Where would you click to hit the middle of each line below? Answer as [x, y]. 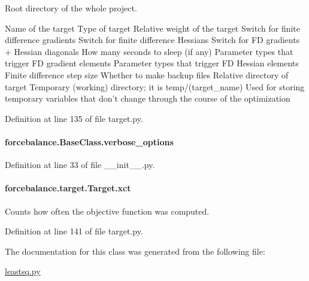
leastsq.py [23, 271]
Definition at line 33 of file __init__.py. [80, 165]
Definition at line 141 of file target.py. [74, 231]
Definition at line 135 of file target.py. [74, 118]
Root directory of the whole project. [71, 8]
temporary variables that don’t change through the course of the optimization [148, 98]
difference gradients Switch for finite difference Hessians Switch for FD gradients [152, 40]
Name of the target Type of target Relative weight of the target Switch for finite [153, 28]
